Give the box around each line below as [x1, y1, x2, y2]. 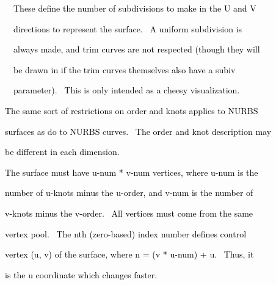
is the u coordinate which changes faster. [4, 268, 158, 281]
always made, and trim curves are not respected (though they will [13, 43, 260, 56]
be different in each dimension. [4, 145, 120, 158]
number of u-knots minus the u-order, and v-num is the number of [4, 186, 253, 199]
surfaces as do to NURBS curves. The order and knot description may [4, 124, 272, 137]
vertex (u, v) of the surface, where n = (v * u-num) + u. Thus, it [4, 248, 254, 261]
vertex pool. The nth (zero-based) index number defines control [4, 227, 247, 240]
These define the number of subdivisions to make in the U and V [13, 2, 256, 14]
